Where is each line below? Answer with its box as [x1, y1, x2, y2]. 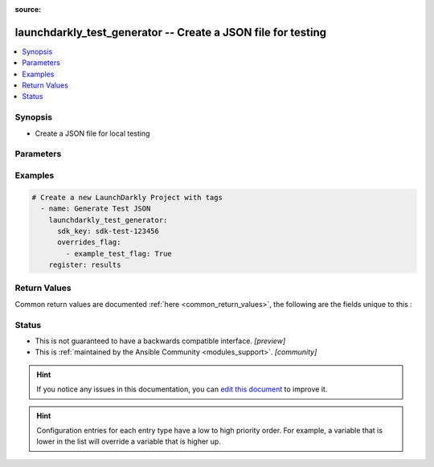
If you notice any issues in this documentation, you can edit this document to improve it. [36, 384, 328, 394]
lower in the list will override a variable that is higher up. [36, 436, 221, 446]
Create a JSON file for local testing [35, 129, 150, 138]
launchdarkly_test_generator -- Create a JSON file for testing [14, 25, 327, 39]
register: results [48, 260, 121, 269]
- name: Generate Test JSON [40, 204, 151, 213]
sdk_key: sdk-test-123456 [57, 226, 160, 236]
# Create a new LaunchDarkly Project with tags [31, 193, 223, 202]
